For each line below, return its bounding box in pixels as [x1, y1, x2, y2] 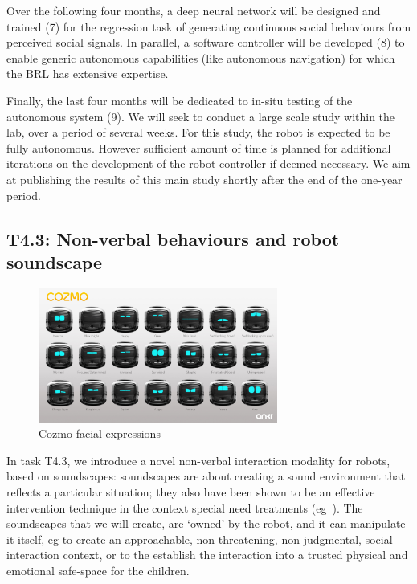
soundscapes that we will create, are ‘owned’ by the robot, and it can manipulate [6, 515, 406, 532]
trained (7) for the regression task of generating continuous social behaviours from [6, 18, 411, 35]
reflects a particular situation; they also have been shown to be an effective [6, 484, 375, 500]
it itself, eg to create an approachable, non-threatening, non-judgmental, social [6, 530, 393, 547]
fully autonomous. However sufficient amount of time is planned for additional [6, 139, 391, 156]
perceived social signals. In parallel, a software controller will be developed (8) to [6, 34, 405, 51]
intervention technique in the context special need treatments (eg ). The [6, 499, 363, 516]
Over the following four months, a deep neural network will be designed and [6, 2, 381, 18]
